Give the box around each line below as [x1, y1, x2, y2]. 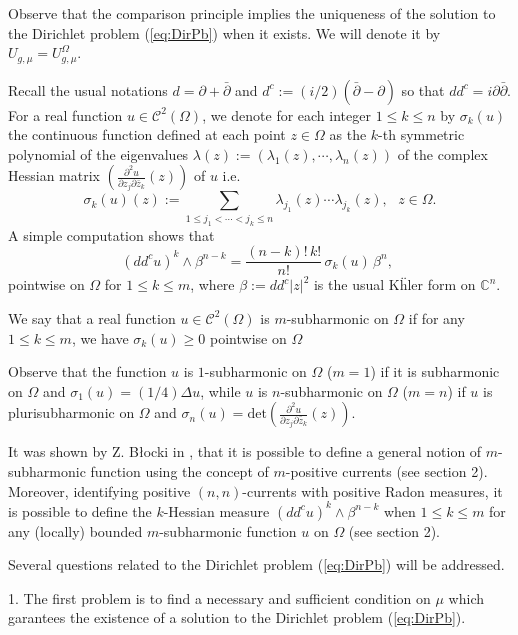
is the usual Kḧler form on [313, 274, 476, 295]
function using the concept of [90, 460, 269, 481]
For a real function [8, 104, 123, 125]
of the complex [397, 143, 488, 164]
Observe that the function [8, 361, 167, 382]
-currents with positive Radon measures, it [242, 480, 503, 501]
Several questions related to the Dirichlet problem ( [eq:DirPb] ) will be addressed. [8, 554, 505, 575]
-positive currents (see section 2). [285, 460, 488, 481]
